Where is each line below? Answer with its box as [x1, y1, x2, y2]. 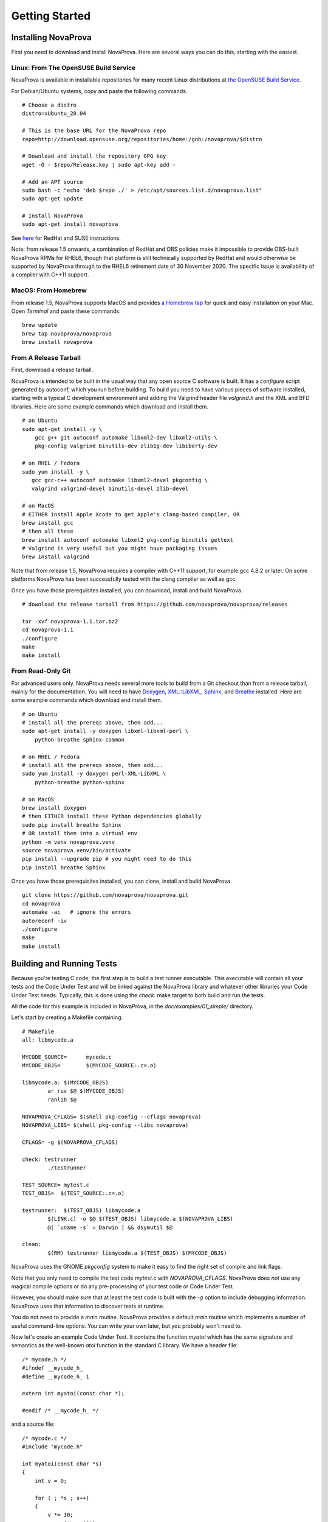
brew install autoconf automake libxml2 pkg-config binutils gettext [22, 536, 234, 543]
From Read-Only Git [11, 667, 71, 675]
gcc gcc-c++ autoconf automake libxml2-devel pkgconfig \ [31, 477, 208, 483]
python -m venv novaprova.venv [22, 838, 115, 846]
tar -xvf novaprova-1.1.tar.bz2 [22, 618, 118, 625]
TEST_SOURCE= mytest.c [22, 1181, 90, 1188]
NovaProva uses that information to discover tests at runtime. [11, 1302, 165, 1310]
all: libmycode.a [22, 1037, 73, 1043]
